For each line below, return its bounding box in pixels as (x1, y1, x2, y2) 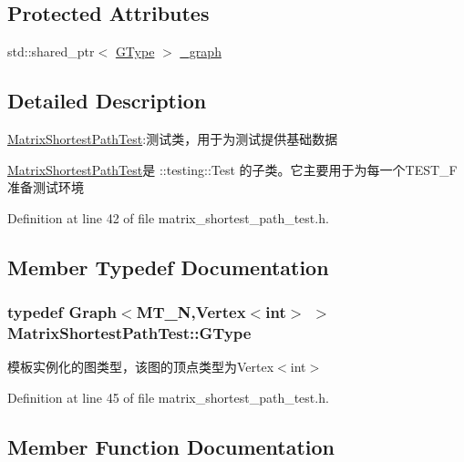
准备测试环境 (7, 178, 84, 197)
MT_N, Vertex (136, 301, 246, 323)
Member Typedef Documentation (7, 252, 329, 281)
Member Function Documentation (7, 432, 335, 460)
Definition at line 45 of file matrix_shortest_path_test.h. (7, 387, 329, 406)
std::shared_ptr (7, 42, 95, 61)
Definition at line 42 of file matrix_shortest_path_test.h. (7, 208, 329, 227)
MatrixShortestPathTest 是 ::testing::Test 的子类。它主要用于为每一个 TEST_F (7, 159, 458, 179)
